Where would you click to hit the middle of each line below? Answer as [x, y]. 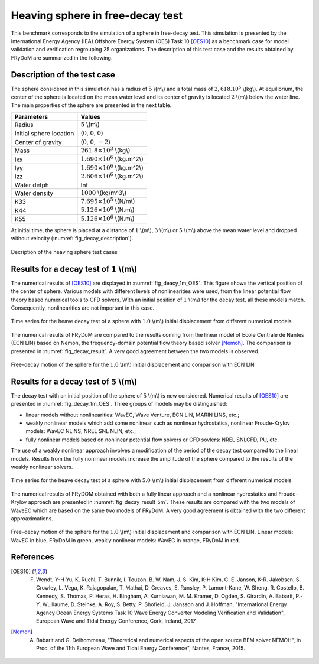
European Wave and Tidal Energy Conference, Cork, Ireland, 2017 [116, 621]
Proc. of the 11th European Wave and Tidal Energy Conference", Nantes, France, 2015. [141, 648]
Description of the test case [63, 75]
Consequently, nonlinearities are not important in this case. [83, 308]
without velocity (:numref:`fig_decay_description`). [72, 239]
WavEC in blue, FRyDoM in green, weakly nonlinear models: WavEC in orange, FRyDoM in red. [126, 540]
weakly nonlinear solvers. [42, 467]
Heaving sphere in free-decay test [97, 15]
